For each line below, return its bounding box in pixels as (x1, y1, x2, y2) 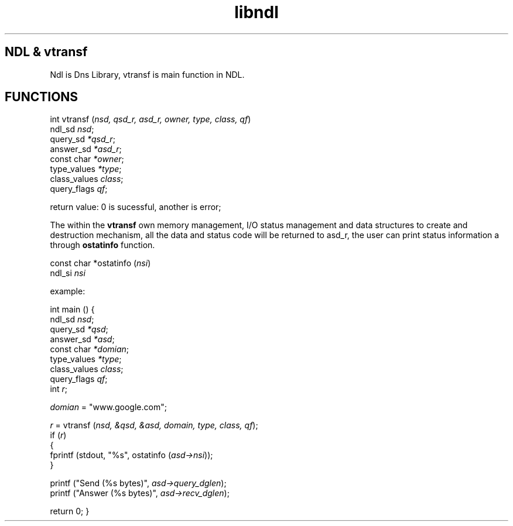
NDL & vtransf (5, 44, 88, 60)
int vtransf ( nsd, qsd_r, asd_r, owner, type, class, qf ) (50, 114, 251, 125)
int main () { (50, 304, 95, 315)
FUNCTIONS (5, 90, 78, 105)
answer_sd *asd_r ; (50, 144, 122, 154)
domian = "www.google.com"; (50, 402, 167, 412)
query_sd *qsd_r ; (50, 134, 115, 145)
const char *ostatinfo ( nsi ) (50, 258, 151, 269)
